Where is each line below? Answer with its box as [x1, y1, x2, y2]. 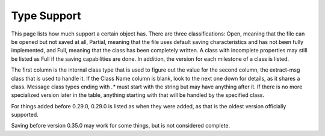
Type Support [11, 9, 81, 22]
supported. [11, 111, 39, 119]
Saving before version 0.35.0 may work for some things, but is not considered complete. [11, 122, 231, 129]
